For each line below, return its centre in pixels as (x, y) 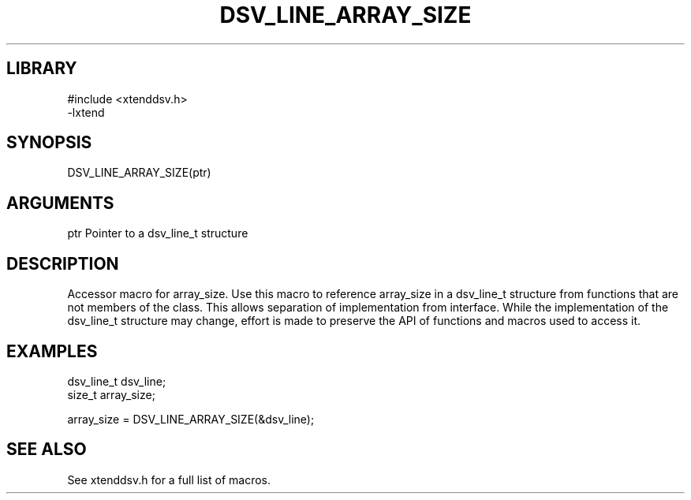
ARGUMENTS (60, 203)
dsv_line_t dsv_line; (117, 381)
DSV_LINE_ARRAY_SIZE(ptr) (139, 173)
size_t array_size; (111, 394)
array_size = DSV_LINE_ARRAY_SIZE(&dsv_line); (191, 419)
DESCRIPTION (63, 263)
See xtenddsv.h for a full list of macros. (169, 479)
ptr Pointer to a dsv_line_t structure (158, 233)
